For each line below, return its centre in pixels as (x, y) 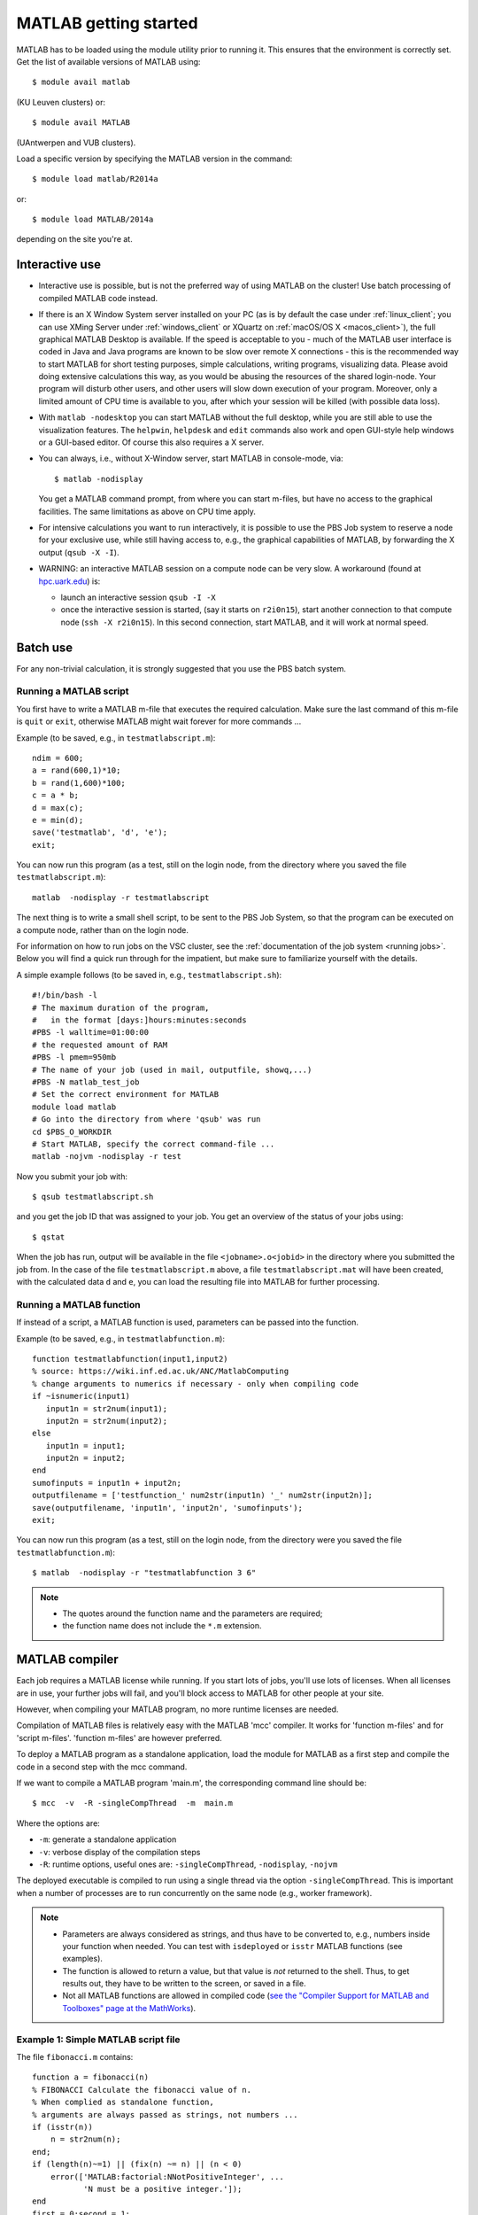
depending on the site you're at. (74, 239)
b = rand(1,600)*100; (79, 783)
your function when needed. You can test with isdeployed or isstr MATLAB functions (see (232, 1946)
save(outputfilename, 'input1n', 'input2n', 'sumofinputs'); (167, 1508)
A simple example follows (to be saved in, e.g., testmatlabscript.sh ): (149, 975)
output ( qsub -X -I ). (79, 552)
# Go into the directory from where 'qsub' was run (146, 1119)
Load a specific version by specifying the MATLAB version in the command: (154, 159)
